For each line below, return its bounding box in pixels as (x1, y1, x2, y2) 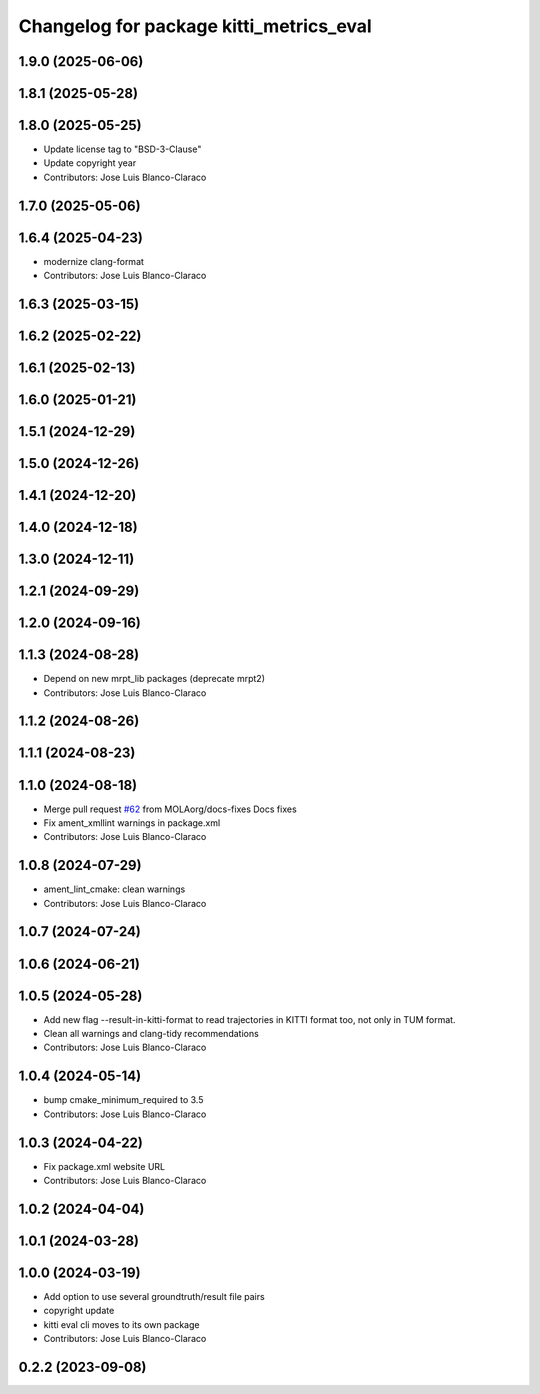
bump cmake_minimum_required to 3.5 (43, 1094, 204, 1106)
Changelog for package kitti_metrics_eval (18, 15, 372, 37)
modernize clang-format (43, 255, 145, 267)
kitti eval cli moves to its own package (43, 1318, 200, 1330)
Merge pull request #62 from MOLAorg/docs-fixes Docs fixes (43, 803, 297, 815)
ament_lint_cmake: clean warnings (43, 883, 186, 895)
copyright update (43, 1305, 115, 1317)
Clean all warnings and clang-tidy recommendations (43, 1028, 259, 1039)
